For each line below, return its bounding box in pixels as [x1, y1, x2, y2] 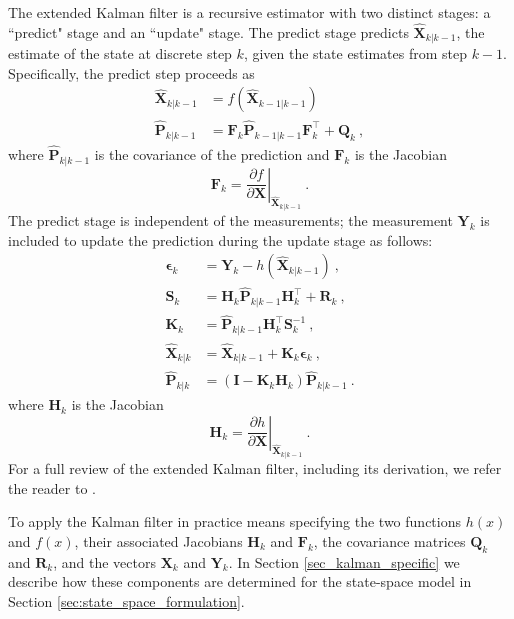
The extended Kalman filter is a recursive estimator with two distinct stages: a [8, 2, 491, 22]
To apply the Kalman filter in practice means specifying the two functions [8, 511, 461, 532]
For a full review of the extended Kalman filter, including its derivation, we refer [8, 458, 502, 479]
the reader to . [8, 477, 96, 498]
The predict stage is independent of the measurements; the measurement [8, 209, 453, 230]
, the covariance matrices [313, 530, 466, 551]
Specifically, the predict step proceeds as [8, 62, 255, 83]
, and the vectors [53, 551, 156, 572]
